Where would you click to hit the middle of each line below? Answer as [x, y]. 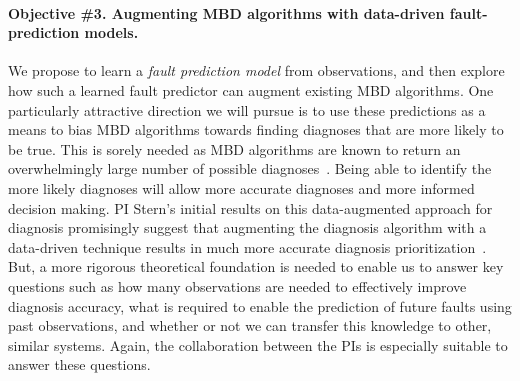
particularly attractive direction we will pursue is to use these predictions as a [247, 109]
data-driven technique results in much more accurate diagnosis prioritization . [247, 246]
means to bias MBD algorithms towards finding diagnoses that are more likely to [256, 129]
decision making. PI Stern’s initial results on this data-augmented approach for [250, 207]
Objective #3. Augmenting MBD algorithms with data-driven [226, 12]
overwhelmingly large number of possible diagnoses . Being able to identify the [250, 168]
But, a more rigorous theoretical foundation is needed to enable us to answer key [256, 266]
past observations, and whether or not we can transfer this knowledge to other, [250, 325]
